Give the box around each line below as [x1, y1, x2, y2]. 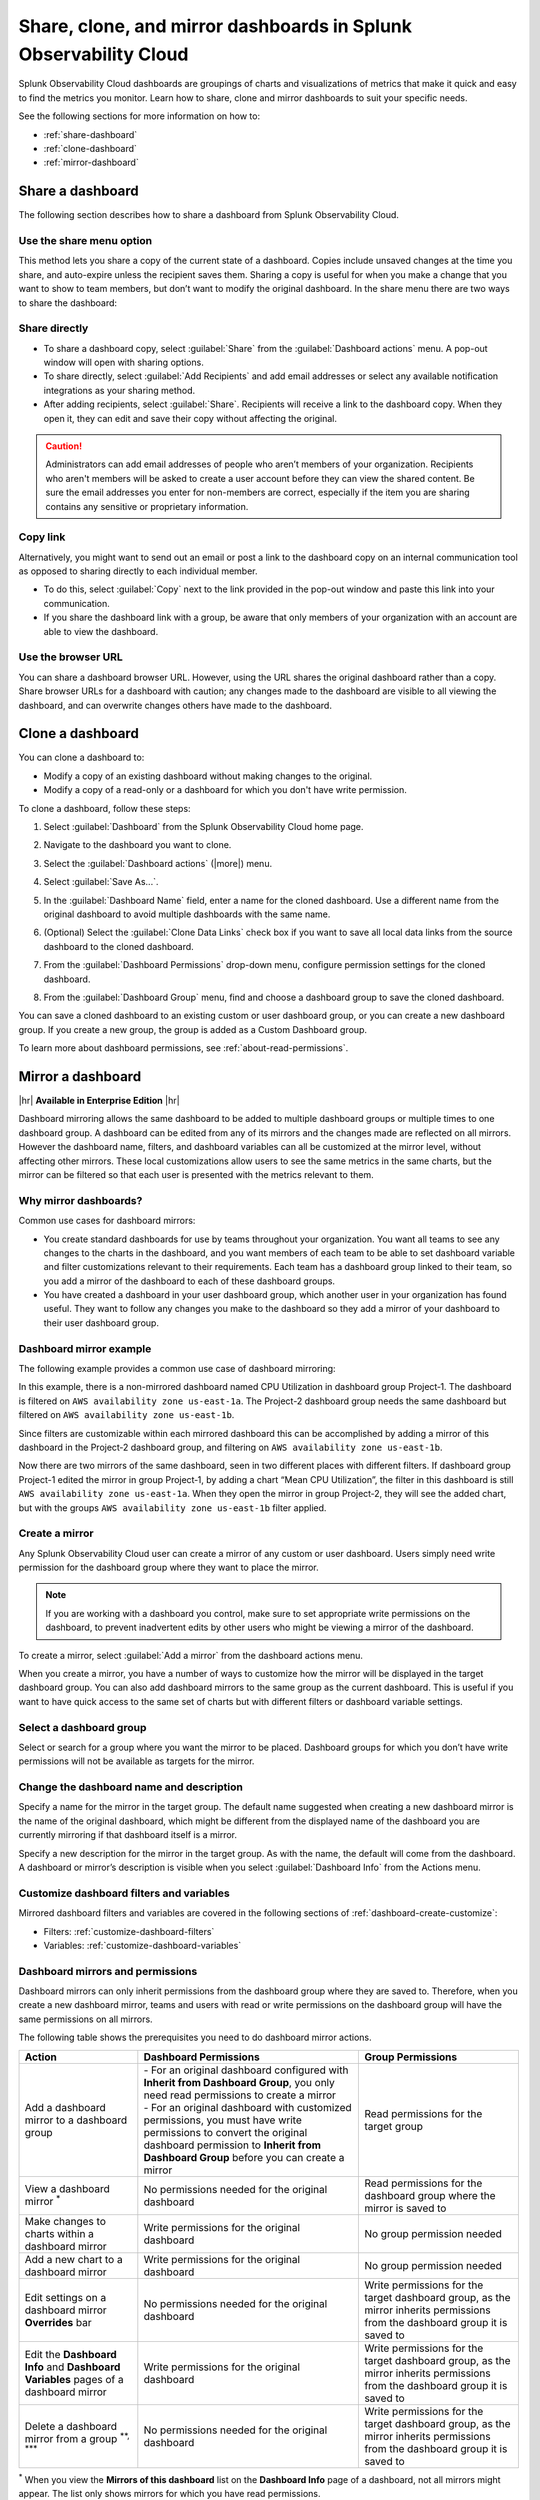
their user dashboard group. [43, 1316, 160, 1329]
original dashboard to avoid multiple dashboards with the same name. [43, 908, 331, 920]
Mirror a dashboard [18, 1068, 142, 1085]
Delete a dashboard [24, 2420, 117, 2434]
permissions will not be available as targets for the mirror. [18, 1755, 255, 1767]
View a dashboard [24, 2182, 110, 2196]
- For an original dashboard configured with [143, 2063, 349, 2077]
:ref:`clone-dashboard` [43, 142, 137, 154]
